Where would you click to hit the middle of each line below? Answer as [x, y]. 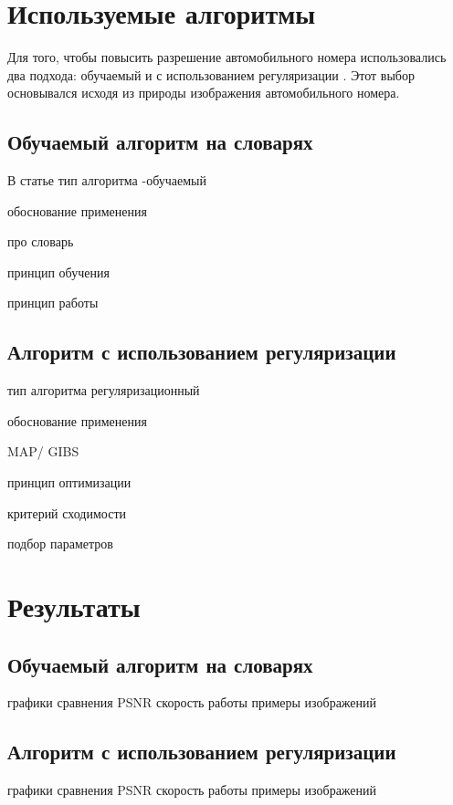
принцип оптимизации [69, 482]
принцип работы [53, 303]
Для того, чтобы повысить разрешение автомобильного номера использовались [227, 57]
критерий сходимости [67, 512]
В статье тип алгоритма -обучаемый [107, 180]
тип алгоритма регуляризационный [104, 390]
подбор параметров [60, 544]
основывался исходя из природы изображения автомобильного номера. [204, 93]
